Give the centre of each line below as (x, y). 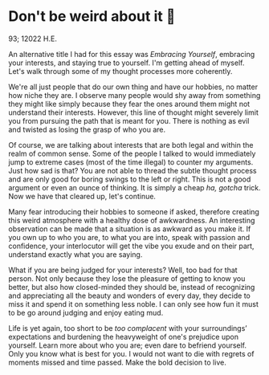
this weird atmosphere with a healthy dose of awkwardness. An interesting (132, 220)
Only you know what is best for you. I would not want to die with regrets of (131, 353)
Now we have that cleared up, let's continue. (82, 196)
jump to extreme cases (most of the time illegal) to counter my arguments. (131, 162)
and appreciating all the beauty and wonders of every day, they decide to (130, 296)
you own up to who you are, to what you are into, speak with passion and (129, 237)
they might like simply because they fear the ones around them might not (129, 104)
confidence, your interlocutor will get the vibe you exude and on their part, (131, 246)
